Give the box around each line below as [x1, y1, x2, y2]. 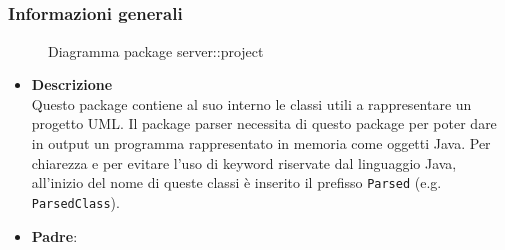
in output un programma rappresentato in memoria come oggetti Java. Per [31, 133, 491, 154]
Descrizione [31, 74, 113, 95]
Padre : [31, 225, 78, 246]
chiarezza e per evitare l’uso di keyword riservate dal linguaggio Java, [31, 152, 457, 173]
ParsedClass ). [31, 191, 120, 212]
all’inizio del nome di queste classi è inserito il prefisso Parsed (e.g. [31, 172, 442, 193]
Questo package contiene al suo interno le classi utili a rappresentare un [31, 93, 472, 114]
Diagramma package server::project [48, 40, 264, 61]
